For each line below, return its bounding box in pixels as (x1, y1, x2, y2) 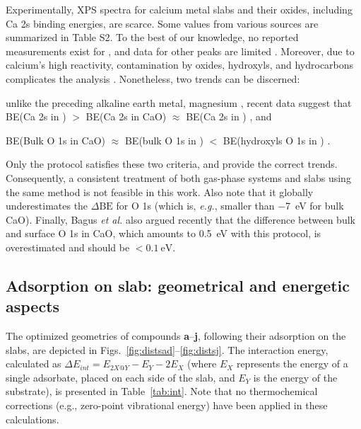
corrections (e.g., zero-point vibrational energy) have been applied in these (6, 398, 328, 413)
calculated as (6, 356, 61, 371)
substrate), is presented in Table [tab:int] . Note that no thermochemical (6, 384, 318, 399)
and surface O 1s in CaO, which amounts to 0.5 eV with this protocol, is (6, 226, 321, 241)
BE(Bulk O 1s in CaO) (6, 132, 106, 147)
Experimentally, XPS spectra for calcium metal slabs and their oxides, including (6, 2, 353, 16)
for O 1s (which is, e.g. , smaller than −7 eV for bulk (116, 198, 344, 213)
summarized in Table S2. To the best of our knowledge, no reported (6, 30, 299, 45)
